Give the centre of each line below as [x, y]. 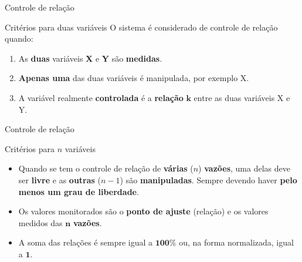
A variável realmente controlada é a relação [101, 97]
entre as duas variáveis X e [242, 97]
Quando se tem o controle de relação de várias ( [106, 168]
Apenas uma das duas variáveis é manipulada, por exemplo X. [134, 78]
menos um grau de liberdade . [79, 191]
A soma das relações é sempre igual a [86, 242]
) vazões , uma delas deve [244, 168]
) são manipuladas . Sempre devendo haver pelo [208, 179]
